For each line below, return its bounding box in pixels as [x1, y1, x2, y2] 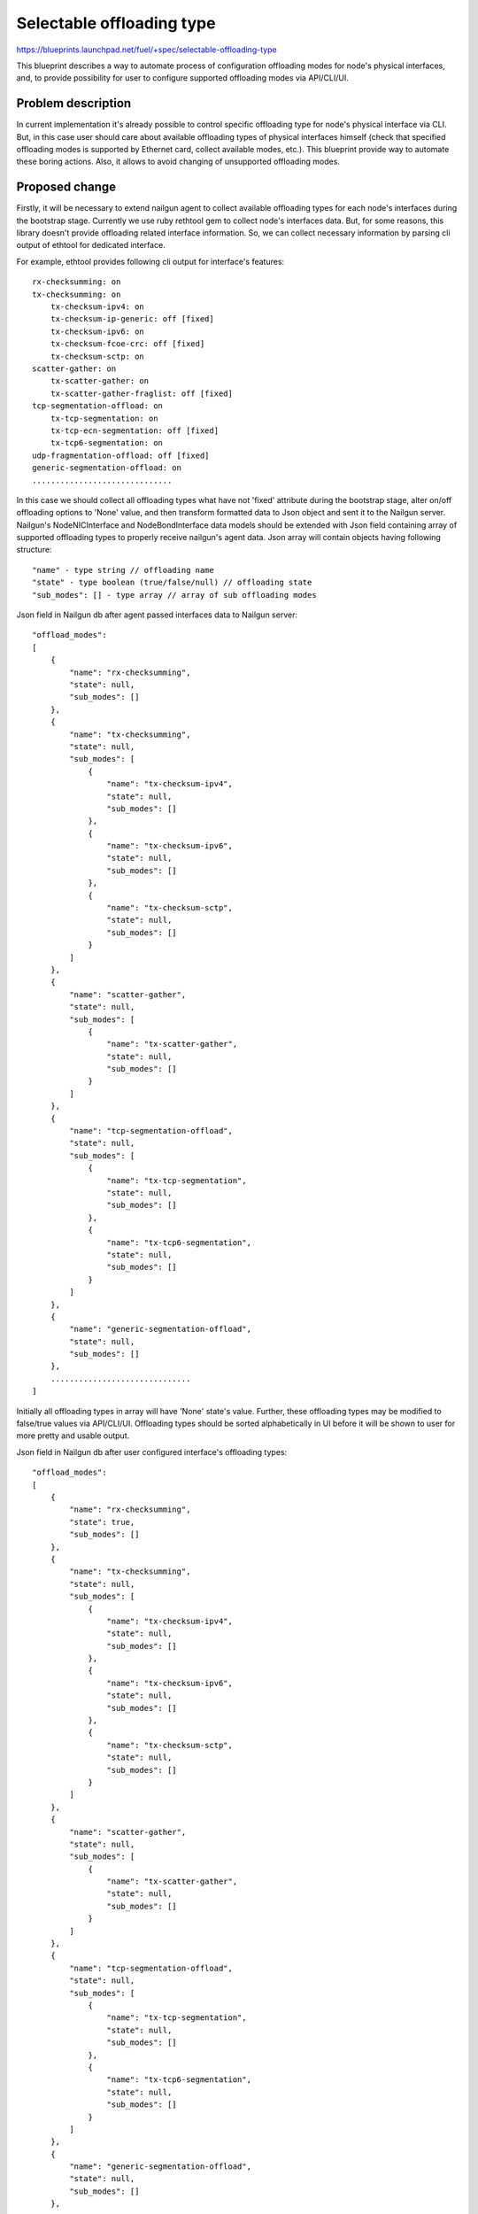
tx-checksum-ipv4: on [50, 302, 145, 312]
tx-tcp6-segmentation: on [50, 438, 164, 448]
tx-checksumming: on [32, 289, 121, 299]
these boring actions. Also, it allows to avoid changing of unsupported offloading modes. [16, 156, 341, 167]
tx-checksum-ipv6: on [50, 326, 145, 337]
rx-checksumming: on [32, 277, 121, 287]
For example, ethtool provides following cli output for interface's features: [16, 256, 285, 267]
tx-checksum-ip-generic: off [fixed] [50, 314, 214, 324]
